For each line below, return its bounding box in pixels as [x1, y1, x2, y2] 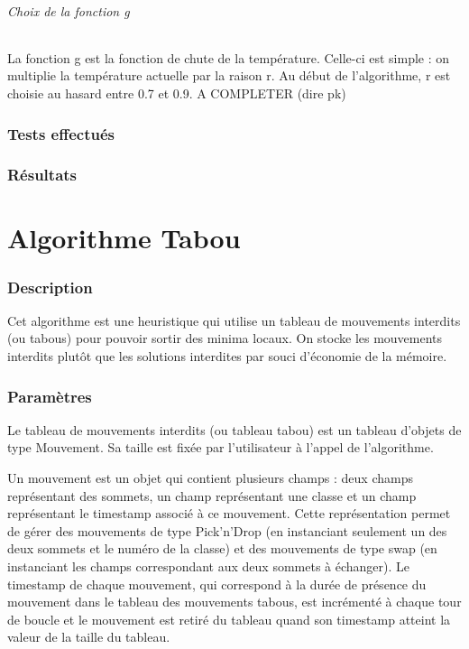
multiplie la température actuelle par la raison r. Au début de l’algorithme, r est [7, 66, 451, 85]
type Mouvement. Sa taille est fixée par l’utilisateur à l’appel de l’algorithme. [7, 438, 434, 457]
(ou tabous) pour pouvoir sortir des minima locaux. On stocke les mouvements [7, 329, 443, 348]
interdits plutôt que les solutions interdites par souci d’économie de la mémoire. [7, 347, 447, 366]
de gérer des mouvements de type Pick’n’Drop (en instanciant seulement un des [7, 521, 447, 540]
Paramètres [7, 385, 92, 407]
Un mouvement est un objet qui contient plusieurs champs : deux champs [7, 468, 413, 487]
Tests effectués [7, 122, 115, 144]
